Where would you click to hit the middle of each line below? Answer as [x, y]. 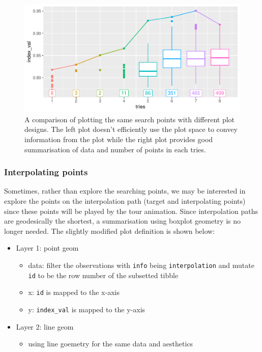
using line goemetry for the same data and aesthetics [111, 344]
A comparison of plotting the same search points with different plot [130, 119]
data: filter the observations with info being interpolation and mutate [141, 265]
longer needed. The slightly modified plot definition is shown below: [110, 231]
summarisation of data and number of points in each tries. [115, 149]
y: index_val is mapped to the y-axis [87, 309]
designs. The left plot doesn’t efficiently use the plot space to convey [131, 129]
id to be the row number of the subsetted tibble [103, 275]
